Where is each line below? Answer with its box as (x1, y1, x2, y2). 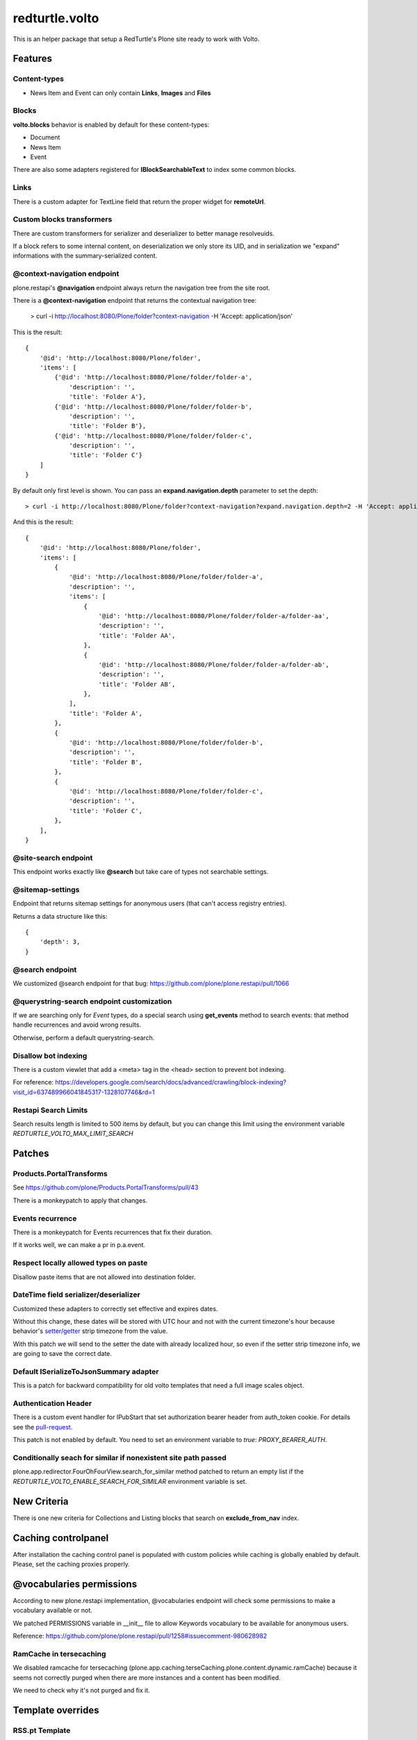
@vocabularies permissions (13, 1578, 138, 1590)
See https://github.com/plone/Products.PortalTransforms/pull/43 (13, 1183, 199, 1192)
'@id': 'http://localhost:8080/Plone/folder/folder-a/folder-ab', (98, 661, 329, 668)
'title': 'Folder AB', (98, 680, 176, 688)
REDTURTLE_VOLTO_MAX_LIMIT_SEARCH (13, 1130, 133, 1138)
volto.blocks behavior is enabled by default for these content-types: (13, 120, 210, 129)
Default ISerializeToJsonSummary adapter (13, 1366, 159, 1376)
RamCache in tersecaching (13, 1649, 106, 1659)
